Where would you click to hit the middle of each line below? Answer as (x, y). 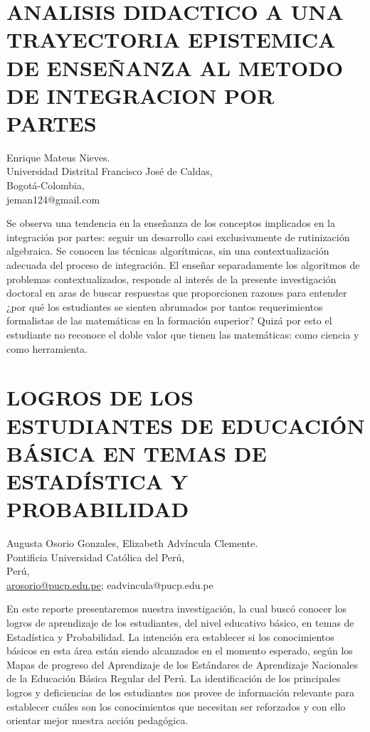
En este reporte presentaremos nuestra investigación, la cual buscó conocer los (177, 609)
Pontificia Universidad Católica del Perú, (96, 557)
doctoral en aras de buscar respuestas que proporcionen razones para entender (177, 293)
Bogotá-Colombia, (46, 185)
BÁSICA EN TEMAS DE (137, 453)
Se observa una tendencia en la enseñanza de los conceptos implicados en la (171, 223)
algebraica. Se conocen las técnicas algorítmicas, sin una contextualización (168, 251)
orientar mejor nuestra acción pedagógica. (97, 720)
